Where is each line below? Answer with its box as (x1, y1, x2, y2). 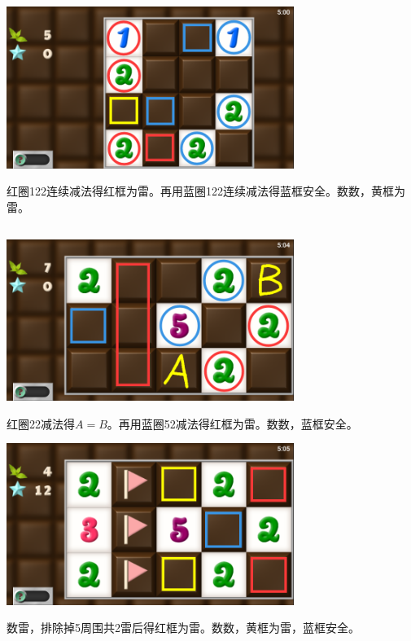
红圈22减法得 (7, 415, 75, 432)
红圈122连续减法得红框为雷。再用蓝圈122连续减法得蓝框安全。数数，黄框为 (7, 182, 405, 200)
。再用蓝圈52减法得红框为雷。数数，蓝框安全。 (107, 415, 358, 432)
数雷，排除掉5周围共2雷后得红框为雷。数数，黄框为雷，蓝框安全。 (7, 619, 360, 636)
